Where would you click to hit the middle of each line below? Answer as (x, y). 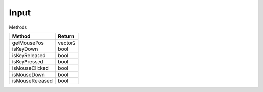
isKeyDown (25, 49)
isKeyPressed (28, 61)
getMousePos (28, 43)
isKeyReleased (29, 55)
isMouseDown (28, 74)
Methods (18, 27)
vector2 (67, 43)
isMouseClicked (30, 68)
